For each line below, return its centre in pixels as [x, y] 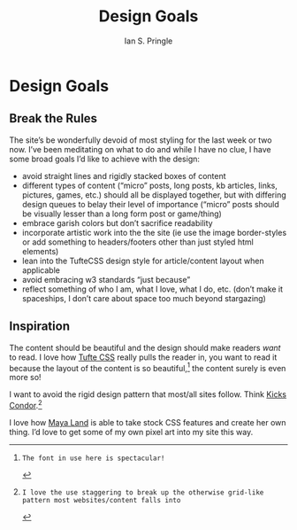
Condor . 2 [26, 405]
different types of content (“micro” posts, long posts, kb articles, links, [150, 185]
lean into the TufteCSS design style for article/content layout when [143, 261]
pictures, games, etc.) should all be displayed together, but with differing [154, 195]
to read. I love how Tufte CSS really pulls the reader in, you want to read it [143, 357]
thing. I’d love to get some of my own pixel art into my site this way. [131, 432]
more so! [25, 378]
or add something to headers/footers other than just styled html [137, 242]
